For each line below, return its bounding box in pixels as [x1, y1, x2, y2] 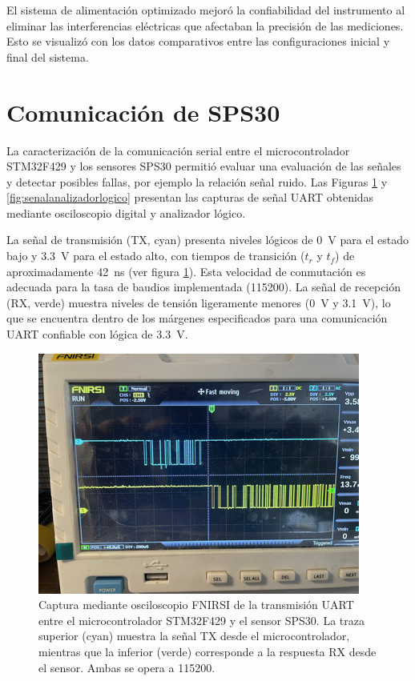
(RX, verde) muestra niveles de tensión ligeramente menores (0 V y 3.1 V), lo [6, 294, 391, 310]
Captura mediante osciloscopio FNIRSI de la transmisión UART [38, 596, 354, 613]
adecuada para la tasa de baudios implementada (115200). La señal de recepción [6, 278, 401, 295]
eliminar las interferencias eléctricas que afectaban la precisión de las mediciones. [6, 17, 404, 34]
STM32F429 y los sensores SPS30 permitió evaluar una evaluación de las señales [6, 158, 401, 174]
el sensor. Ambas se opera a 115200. [38, 659, 216, 675]
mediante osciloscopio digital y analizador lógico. [6, 204, 246, 221]
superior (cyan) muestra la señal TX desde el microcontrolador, [38, 627, 350, 644]
